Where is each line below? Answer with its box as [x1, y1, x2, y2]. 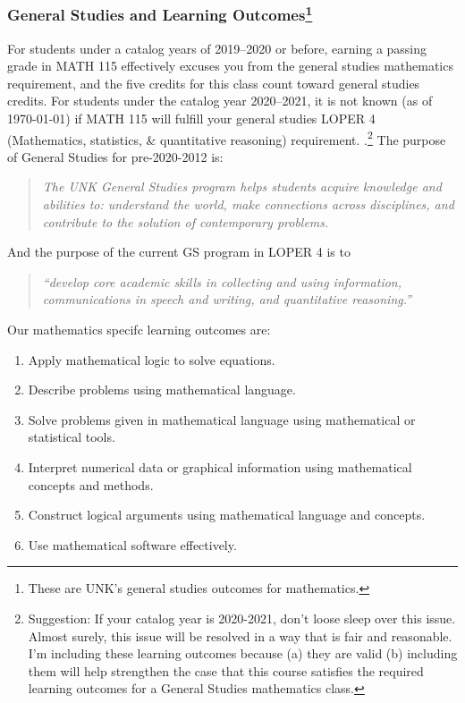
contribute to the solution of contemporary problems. [42, 212, 329, 231]
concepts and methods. [28, 475, 154, 494]
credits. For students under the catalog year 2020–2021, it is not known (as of [7, 91, 433, 110]
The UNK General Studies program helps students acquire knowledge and [42, 177, 442, 196]
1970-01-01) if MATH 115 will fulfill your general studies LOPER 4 [7, 109, 376, 128]
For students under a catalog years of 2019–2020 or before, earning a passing [7, 38, 427, 57]
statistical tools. [28, 428, 115, 446]
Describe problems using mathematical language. [28, 380, 296, 399]
